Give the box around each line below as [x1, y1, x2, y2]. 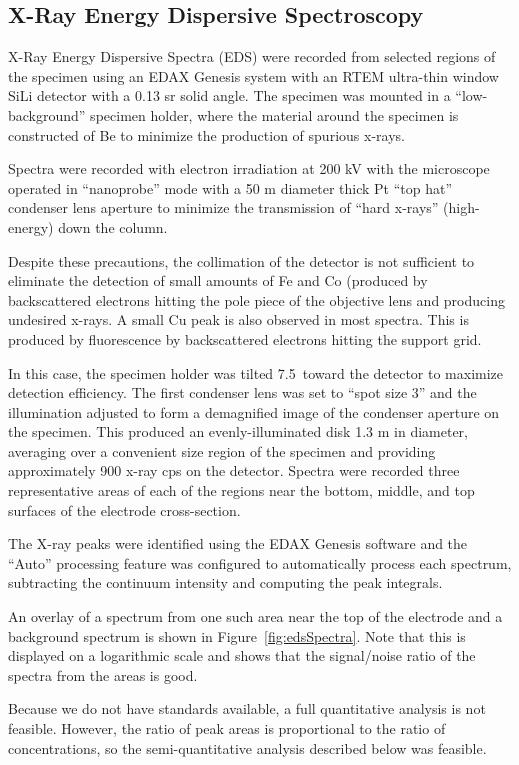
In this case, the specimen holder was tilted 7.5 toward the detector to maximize [8, 362, 504, 383]
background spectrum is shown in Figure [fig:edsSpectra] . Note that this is [8, 625, 466, 646]
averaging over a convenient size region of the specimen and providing [8, 440, 436, 461]
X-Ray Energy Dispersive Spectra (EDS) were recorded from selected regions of [8, 46, 496, 67]
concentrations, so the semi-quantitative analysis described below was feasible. [8, 737, 487, 758]
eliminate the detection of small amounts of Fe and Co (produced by [8, 270, 428, 291]
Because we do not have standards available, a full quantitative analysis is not [8, 698, 486, 719]
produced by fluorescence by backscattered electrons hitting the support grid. [8, 328, 482, 349]
